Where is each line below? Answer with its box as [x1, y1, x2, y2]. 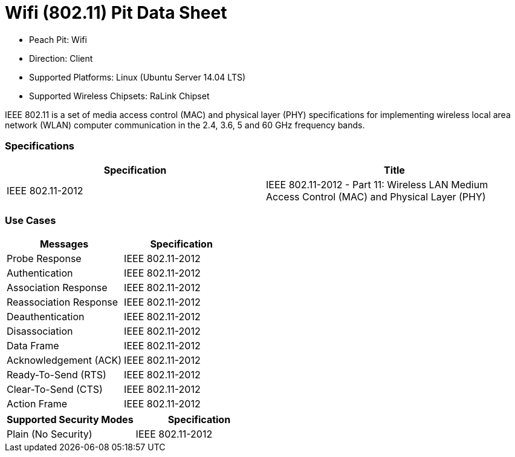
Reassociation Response [7, 296, 118, 309]
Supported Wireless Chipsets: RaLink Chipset [29, 90, 210, 101]
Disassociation [7, 325, 73, 338]
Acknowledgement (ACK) [7, 354, 122, 367]
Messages [39, 238, 89, 251]
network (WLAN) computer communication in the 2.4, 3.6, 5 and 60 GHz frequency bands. [5, 119, 365, 130]
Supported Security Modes [7, 413, 134, 426]
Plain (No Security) [7, 428, 92, 441]
